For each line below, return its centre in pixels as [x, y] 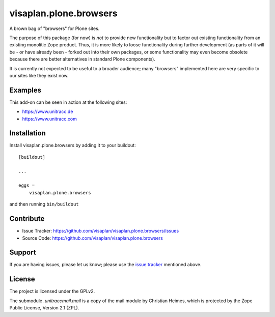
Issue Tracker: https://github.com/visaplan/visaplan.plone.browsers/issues [101, 231]
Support [23, 253]
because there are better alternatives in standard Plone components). [82, 59]
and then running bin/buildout [44, 204]
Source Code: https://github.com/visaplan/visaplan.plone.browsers [92, 238]
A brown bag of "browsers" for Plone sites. [54, 28]
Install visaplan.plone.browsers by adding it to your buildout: [73, 146]
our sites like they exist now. [39, 75]
